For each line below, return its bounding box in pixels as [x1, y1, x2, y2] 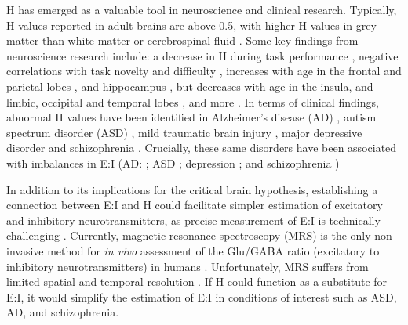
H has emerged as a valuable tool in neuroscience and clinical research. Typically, [6, 2, 397, 17]
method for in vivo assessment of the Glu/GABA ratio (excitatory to [47, 242, 380, 258]
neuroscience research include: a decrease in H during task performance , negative [6, 47, 399, 63]
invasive [6, 242, 44, 258]
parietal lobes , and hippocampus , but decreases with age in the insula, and [6, 78, 373, 94]
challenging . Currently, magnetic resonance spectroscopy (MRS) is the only [6, 227, 371, 244]
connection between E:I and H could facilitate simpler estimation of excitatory [6, 197, 383, 213]
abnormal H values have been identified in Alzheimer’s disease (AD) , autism [6, 109, 377, 125]
